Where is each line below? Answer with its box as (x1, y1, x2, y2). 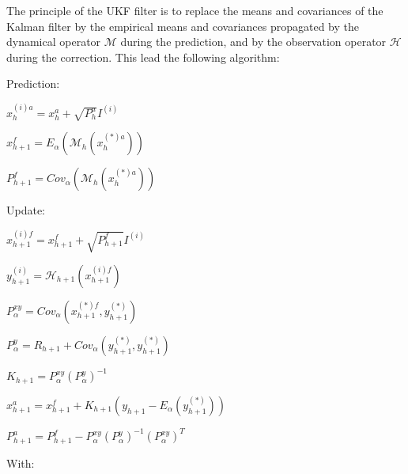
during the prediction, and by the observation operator (120, 33, 387, 50)
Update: (6, 202, 46, 218)
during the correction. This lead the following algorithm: (6, 48, 280, 65)
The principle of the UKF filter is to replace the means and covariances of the (6, 2, 383, 18)
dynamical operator (6, 33, 101, 50)
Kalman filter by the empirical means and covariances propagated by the (6, 17, 359, 34)
